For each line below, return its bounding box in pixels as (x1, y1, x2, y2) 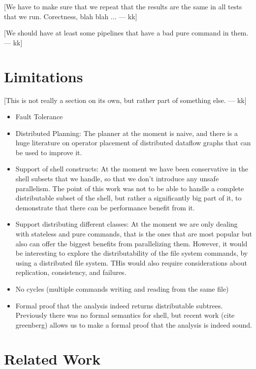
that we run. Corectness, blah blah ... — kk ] (4, 11, 137, 21)
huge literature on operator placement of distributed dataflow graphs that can (15, 137, 251, 148)
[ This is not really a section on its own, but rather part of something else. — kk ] (4, 95, 247, 105)
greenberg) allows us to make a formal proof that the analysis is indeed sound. (15, 319, 252, 330)
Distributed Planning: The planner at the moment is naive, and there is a (15, 128, 238, 138)
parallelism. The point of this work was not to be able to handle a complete (15, 183, 244, 193)
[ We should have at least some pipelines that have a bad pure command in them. (4, 28, 249, 38)
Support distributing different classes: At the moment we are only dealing (15, 219, 238, 229)
